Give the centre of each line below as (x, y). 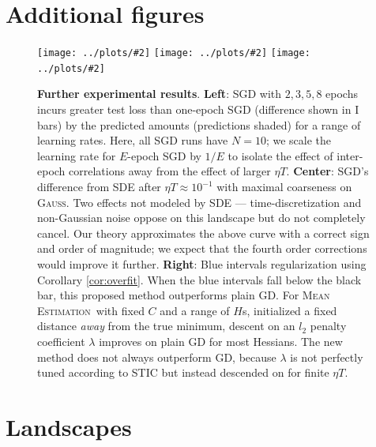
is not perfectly (327, 357)
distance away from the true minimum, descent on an (166, 326)
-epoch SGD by (164, 155)
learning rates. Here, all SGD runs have (133, 140)
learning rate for (77, 155)
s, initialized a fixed (290, 310)
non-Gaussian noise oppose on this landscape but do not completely (201, 218)
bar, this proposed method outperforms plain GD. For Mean (184, 295)
